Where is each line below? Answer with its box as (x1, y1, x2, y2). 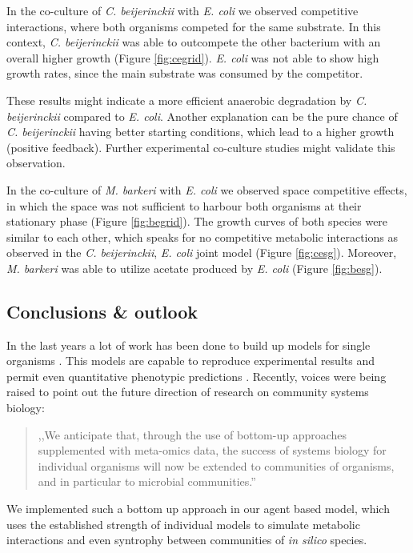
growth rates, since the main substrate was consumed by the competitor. (6, 65, 363, 82)
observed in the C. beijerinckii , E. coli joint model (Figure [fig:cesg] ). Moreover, (6, 244, 397, 261)
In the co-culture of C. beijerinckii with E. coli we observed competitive (6, 2, 359, 18)
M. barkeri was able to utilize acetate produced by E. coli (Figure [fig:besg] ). (6, 259, 383, 276)
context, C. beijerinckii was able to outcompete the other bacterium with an (6, 34, 381, 50)
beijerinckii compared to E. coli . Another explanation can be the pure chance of (6, 107, 398, 124)
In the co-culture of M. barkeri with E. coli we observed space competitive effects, (6, 181, 407, 198)
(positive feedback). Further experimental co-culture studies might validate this (6, 138, 395, 155)
